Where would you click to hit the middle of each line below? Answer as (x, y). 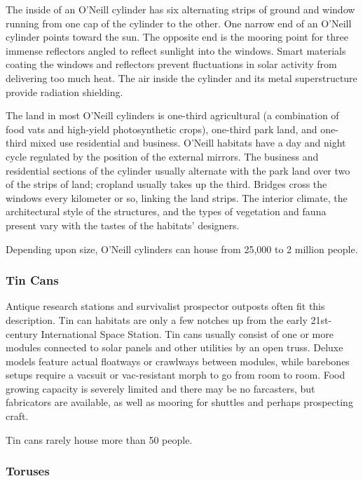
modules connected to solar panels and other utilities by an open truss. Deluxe (174, 347)
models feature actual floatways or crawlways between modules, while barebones (178, 361)
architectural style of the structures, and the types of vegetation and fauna (166, 211)
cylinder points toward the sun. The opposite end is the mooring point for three (177, 37)
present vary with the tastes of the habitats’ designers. (123, 225)
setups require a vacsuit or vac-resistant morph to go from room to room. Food (176, 375)
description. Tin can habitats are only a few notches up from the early (157, 319)
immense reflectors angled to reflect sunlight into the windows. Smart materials (176, 50)
